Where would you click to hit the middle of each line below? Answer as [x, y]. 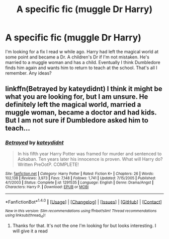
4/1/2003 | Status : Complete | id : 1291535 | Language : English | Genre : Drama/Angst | [79, 183]
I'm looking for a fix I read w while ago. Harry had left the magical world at [82, 51]
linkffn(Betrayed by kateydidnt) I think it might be [84, 89]
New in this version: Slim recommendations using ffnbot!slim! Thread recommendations [81, 211]
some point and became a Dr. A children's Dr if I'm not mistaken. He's [77, 57]
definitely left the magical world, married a [73, 105]
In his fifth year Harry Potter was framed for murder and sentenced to [90, 154]
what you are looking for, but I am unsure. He [77, 97]
